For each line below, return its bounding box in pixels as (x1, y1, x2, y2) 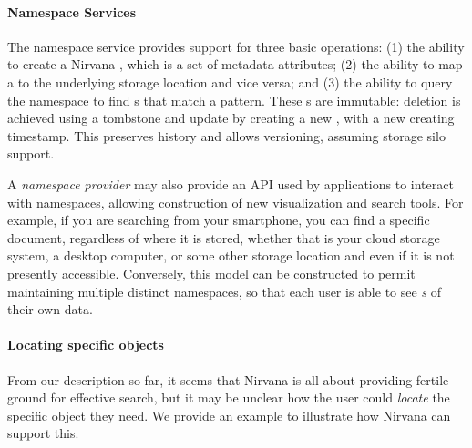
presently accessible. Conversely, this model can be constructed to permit (7, 263, 416, 282)
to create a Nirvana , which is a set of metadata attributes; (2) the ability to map (7, 55, 463, 74)
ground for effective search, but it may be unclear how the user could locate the (7, 388, 450, 407)
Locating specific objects (7, 335, 164, 354)
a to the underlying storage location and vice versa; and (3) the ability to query (7, 72, 453, 91)
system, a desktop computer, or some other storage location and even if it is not (7, 246, 455, 265)
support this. (7, 423, 79, 443)
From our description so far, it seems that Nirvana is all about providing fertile (7, 370, 449, 389)
